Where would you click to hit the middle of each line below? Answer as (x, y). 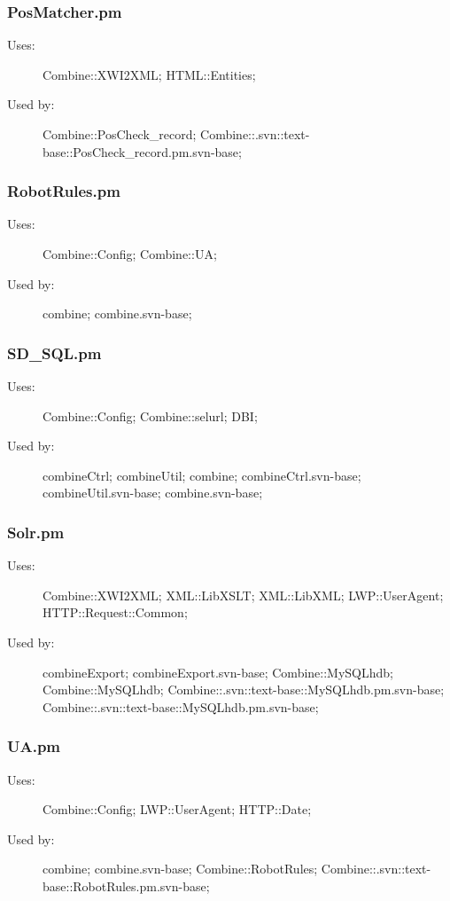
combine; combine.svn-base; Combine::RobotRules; (180, 869)
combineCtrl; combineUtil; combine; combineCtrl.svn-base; (202, 475)
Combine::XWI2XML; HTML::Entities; (149, 74)
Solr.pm (36, 532)
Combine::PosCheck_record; (120, 134)
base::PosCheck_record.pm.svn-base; (142, 151)
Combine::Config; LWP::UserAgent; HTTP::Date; (177, 809)
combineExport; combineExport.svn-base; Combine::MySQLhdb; (218, 672)
